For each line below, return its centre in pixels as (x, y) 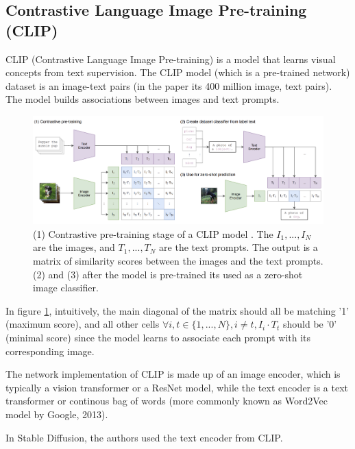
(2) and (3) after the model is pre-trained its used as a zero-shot (168, 274)
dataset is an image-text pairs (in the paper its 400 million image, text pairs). (169, 85)
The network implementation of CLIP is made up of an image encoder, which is (173, 374)
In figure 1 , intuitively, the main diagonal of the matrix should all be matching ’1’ (177, 310)
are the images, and (74, 247)
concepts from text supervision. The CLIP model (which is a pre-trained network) (178, 72)
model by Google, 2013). (57, 414)
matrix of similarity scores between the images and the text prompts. (178, 261)
